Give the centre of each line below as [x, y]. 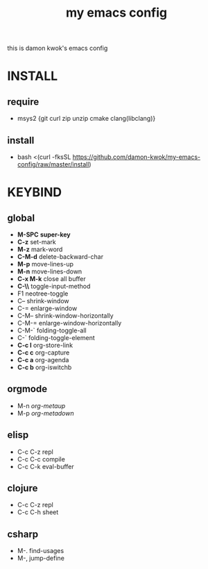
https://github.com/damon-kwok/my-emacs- [137, 157]
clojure [23, 488]
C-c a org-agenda [43, 360]
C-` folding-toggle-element [56, 338]
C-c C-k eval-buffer [45, 466]
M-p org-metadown [45, 413]
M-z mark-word [40, 249]
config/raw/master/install [53, 164]
